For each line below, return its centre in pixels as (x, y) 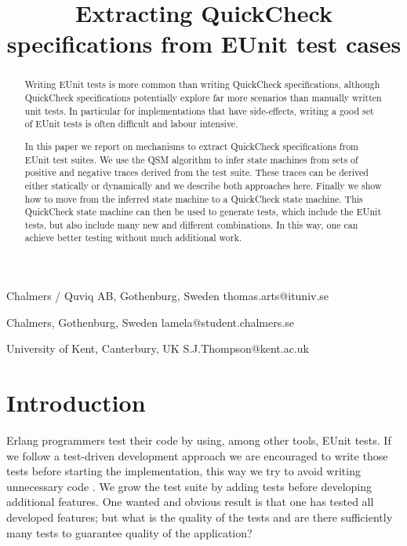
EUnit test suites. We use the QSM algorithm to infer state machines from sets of (191, 159)
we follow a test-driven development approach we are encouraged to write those (197, 455)
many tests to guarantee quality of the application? (129, 532)
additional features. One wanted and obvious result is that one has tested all (190, 502)
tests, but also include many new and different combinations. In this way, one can (191, 224)
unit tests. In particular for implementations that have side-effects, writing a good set (199, 110)
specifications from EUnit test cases (204, 44)
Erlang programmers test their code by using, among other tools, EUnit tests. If (199, 440)
